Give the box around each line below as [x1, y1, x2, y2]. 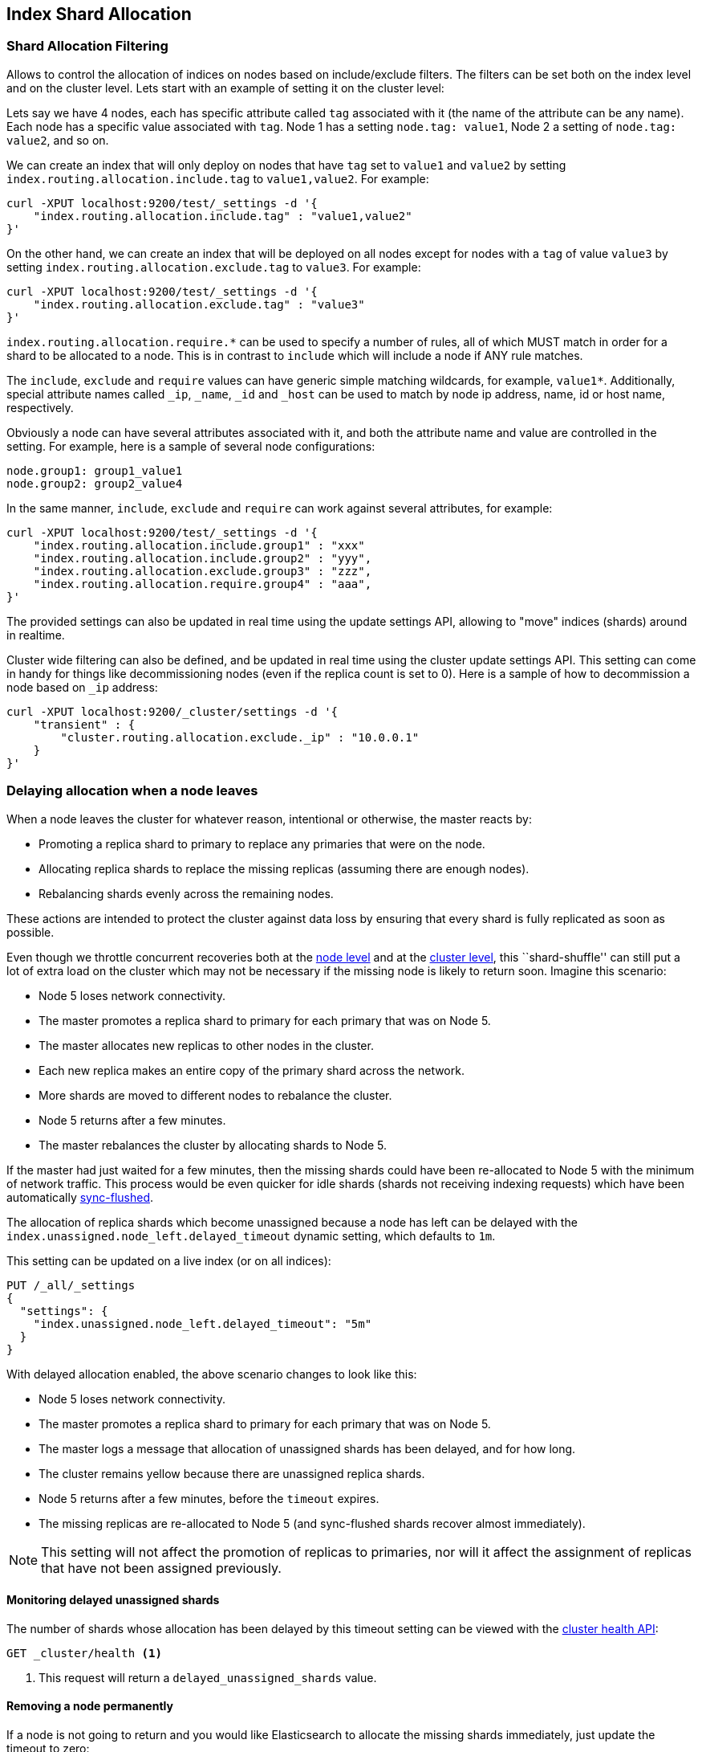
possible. [6, 925, 55, 939]
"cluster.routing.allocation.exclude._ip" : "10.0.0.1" [60, 730, 420, 744]
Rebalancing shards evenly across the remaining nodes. [39, 886, 334, 901]
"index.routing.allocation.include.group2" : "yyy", [33, 551, 372, 565]
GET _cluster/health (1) [6, 1646, 162, 1660]
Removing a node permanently [6, 1699, 173, 1713]
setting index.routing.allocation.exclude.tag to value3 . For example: [6, 259, 421, 274]
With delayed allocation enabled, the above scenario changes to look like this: [6, 1366, 417, 1381]
